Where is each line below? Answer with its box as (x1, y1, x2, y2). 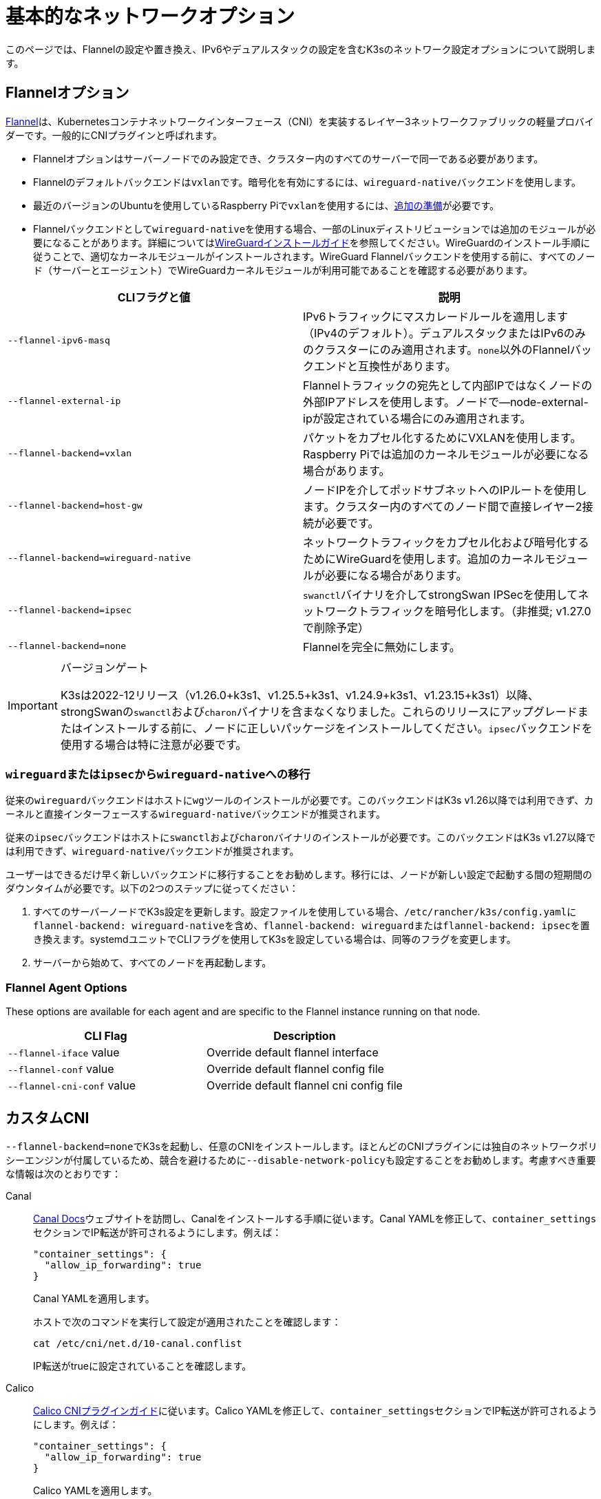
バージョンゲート (60, 660, 149, 674)
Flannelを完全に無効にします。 (303, 639, 461, 654)
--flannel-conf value (8, 1062, 114, 1076)
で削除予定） (303, 620, 370, 635)
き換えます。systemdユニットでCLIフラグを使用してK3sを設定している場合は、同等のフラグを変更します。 (33, 933, 516, 946)
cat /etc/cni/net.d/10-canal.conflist (33, 1337, 242, 1349)
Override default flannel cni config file (206, 1078, 403, 1093)
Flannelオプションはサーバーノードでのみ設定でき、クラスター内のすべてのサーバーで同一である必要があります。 (33, 152, 544, 164)
